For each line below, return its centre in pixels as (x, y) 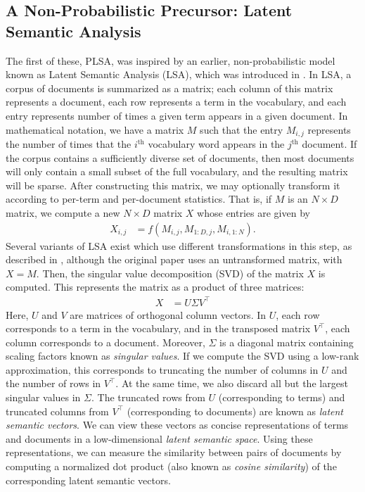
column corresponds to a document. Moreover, (105, 342)
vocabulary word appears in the (216, 144)
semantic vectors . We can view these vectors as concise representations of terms (177, 425)
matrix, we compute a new (63, 212)
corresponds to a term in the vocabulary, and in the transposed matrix (158, 328)
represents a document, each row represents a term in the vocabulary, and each (176, 102)
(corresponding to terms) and (282, 397)
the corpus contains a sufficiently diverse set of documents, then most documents (180, 157)
